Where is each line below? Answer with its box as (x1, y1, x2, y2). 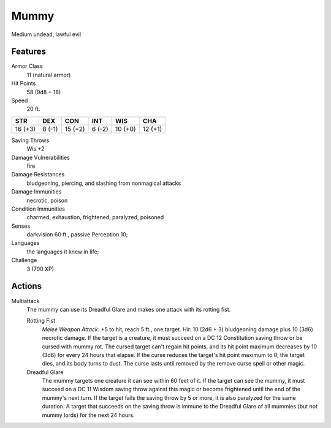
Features (11, 47, 46, 57)
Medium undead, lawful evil (11, 31, 82, 38)
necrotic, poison (26, 197, 68, 204)
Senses (11, 222, 31, 230)
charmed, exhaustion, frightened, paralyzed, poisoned (26, 214, 164, 221)
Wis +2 (26, 145, 45, 152)
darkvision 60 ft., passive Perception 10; (26, 231, 128, 238)
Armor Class (11, 62, 43, 70)
